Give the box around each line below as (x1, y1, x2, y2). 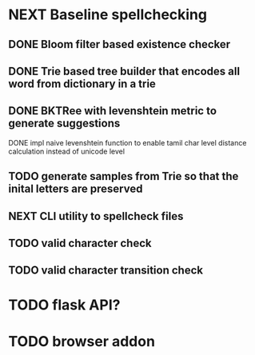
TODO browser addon (8, 332, 156, 350)
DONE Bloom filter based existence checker (8, 38, 231, 51)
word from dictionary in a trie (8, 77, 156, 90)
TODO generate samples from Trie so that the (8, 170, 239, 183)
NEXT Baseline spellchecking (8, 6, 208, 24)
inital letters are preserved (8, 182, 143, 196)
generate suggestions (8, 117, 121, 130)
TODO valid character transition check (8, 264, 204, 277)
